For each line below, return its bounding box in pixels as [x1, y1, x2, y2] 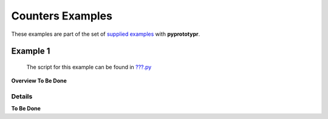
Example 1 [11, 46, 50, 56]
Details [11, 92, 33, 101]
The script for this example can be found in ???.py [26, 63, 152, 70]
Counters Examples [11, 9, 112, 22]
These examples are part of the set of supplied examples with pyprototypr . [11, 30, 200, 38]
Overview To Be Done [11, 77, 67, 84]
